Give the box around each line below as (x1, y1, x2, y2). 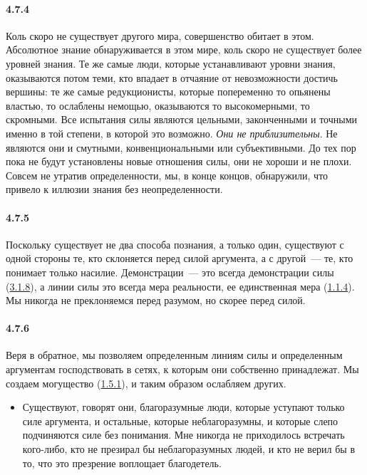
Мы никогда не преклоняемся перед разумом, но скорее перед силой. (6, 293, 306, 308)
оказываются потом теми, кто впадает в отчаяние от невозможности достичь (6, 70, 338, 85)
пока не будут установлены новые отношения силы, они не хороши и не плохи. (6, 154, 352, 169)
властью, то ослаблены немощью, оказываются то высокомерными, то (6, 98, 310, 113)
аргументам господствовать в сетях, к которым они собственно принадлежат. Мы (6, 362, 359, 377)
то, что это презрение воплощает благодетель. (22, 455, 222, 470)
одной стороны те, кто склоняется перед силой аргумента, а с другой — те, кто (6, 251, 353, 266)
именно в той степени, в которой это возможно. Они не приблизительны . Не (6, 125, 338, 140)
